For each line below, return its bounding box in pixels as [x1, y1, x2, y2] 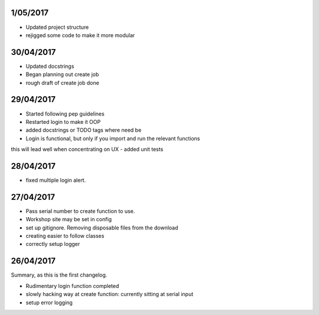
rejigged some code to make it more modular [25, 31, 135, 38]
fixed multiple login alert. [25, 176, 86, 183]
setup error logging [25, 298, 73, 306]
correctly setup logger [25, 241, 80, 248]
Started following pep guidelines [25, 110, 105, 117]
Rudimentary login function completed [25, 282, 119, 289]
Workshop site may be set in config [25, 216, 112, 223]
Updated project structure [25, 24, 89, 31]
